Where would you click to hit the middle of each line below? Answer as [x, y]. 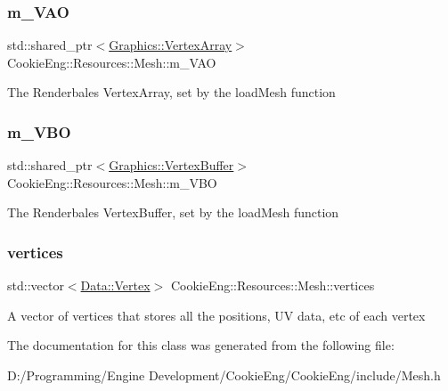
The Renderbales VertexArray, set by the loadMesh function [171, 92]
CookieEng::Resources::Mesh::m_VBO [112, 182]
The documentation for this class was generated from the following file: [201, 345]
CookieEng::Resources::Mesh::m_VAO [112, 62]
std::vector [36, 285]
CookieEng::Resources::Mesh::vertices [273, 285]
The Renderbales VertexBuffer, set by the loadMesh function [173, 212]
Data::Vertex [115, 285]
